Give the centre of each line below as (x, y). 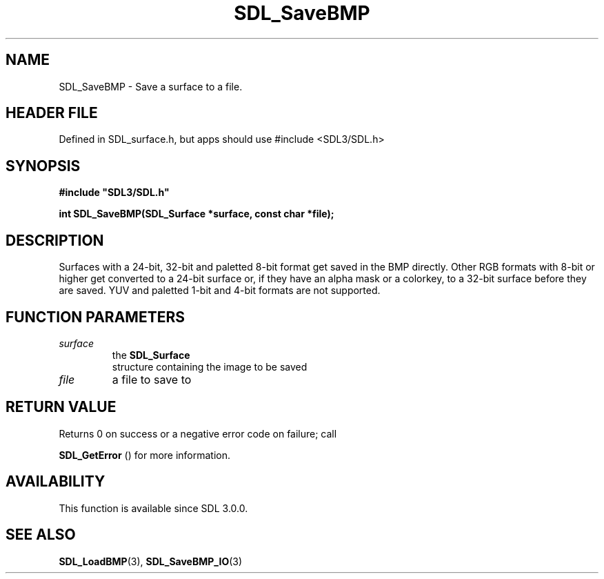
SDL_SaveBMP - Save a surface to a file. (151, 86)
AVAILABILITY (56, 482)
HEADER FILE (52, 113)
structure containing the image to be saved (210, 366)
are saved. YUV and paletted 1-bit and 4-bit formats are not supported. (220, 291)
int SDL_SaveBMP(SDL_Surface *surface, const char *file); (197, 214)
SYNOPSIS (43, 166)
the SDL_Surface (151, 355)
